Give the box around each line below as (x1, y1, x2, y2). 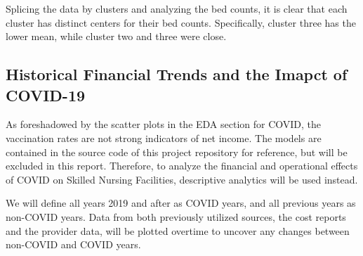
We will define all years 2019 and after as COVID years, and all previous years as (6, 196, 356, 210)
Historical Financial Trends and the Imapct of (6, 63, 348, 85)
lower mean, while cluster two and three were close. (6, 29, 227, 44)
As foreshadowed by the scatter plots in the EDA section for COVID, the (6, 117, 322, 132)
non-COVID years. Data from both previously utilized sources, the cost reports (6, 209, 346, 224)
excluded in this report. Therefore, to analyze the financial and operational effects (6, 158, 358, 173)
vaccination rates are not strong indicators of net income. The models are (6, 130, 322, 145)
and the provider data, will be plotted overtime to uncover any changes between (6, 223, 350, 238)
